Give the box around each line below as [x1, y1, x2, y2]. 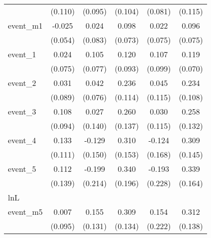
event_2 [8, 77, 36, 88]
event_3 [8, 106, 36, 117]
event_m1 [8, 20, 43, 31]
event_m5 [8, 206, 43, 217]
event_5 [8, 163, 36, 174]
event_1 [8, 48, 36, 60]
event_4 [8, 134, 36, 146]
